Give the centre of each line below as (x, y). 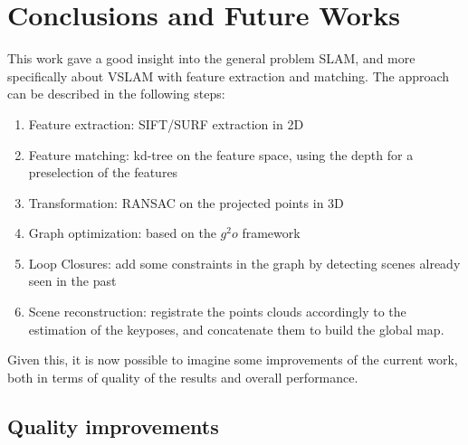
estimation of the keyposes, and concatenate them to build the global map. (236, 329)
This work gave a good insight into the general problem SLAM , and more (211, 58)
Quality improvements (113, 426)
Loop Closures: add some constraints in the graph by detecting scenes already (244, 263)
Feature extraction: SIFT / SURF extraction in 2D (166, 123)
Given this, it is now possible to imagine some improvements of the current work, (233, 360)
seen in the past (72, 281)
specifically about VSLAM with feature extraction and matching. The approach (229, 76)
